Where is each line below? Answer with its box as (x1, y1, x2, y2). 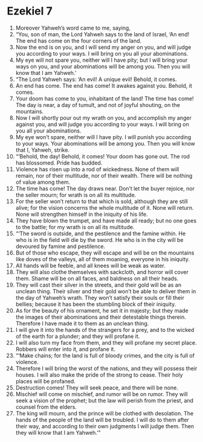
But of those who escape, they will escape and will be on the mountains (15, 249, 195, 256)
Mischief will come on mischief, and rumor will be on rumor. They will (15, 390, 188, 397)
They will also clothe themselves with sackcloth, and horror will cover (15, 268, 189, 276)
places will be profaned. (15, 377, 76, 385)
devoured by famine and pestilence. (15, 242, 105, 250)
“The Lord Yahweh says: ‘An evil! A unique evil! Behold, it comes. (15, 76, 177, 83)
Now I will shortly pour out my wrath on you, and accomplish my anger (15, 114, 192, 122)
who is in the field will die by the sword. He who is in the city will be (15, 236, 184, 243)
